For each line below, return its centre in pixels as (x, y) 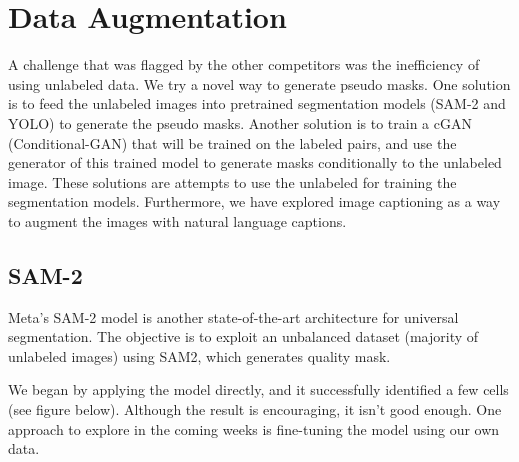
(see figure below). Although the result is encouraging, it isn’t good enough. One (255, 409)
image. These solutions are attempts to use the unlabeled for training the (232, 181)
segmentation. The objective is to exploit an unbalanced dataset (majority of (243, 336)
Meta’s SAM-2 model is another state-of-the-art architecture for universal (233, 316)
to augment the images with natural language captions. (177, 220)
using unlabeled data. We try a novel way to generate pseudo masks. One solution (259, 83)
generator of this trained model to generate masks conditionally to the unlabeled (255, 162)
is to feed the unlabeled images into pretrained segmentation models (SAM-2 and (257, 103)
